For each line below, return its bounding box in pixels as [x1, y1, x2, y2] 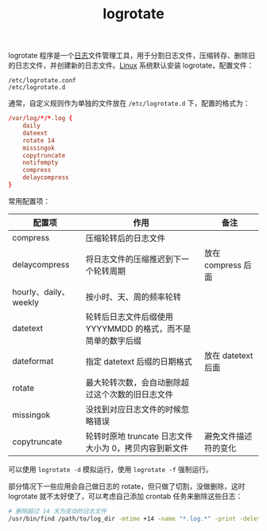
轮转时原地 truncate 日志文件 [85, 431, 193, 442]
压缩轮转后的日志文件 [85, 232, 165, 244]
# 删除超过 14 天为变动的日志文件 [8, 507, 107, 515]
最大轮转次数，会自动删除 [85, 377, 181, 388]
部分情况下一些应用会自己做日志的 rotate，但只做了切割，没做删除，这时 [8, 481, 246, 490]
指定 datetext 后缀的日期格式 [85, 356, 192, 367]
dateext [22, 129, 48, 137]
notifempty [22, 158, 59, 167]
